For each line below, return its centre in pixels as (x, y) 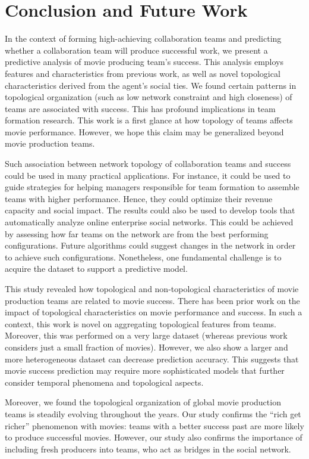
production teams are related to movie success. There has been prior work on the (152, 300)
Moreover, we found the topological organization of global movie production (143, 402)
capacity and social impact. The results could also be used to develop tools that (150, 210)
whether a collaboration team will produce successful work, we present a (136, 50)
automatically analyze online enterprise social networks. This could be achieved (149, 222)
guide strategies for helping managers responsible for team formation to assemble (152, 187)
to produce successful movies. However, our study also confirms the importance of (154, 437)
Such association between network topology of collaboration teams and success (148, 164)
